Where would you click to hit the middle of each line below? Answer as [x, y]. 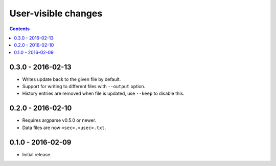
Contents [20, 29]
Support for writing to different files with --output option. [84, 87]
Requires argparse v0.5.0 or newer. [59, 120]
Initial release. [37, 154]
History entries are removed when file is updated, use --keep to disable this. [103, 94]
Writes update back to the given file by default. [72, 79]
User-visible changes [56, 13]
